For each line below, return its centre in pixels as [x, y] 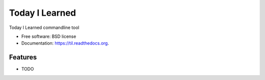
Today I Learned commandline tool [44, 27]
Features [23, 57]
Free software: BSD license [49, 36]
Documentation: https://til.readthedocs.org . [65, 43]
